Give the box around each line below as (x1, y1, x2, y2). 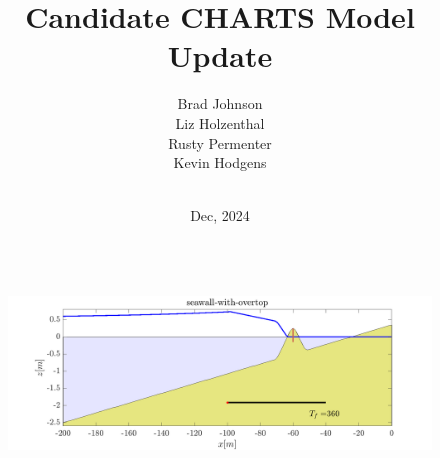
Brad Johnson (177, 93, 263, 114)
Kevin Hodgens (173, 152, 267, 173)
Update (167, 35, 273, 76)
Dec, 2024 (190, 205, 250, 226)
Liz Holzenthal (175, 112, 265, 133)
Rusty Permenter (168, 132, 272, 153)
